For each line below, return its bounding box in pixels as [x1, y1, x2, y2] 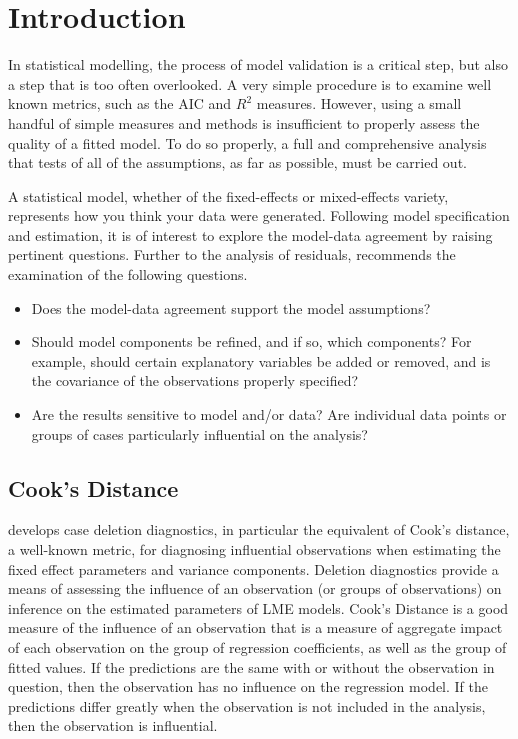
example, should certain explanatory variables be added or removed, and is [31, 350, 491, 371]
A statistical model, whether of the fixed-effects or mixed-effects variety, [8, 185, 449, 206]
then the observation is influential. [8, 715, 218, 736]
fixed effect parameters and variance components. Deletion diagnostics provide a [8, 558, 499, 579]
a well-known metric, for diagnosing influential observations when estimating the [8, 539, 501, 560]
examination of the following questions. [8, 264, 248, 285]
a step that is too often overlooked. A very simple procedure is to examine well [8, 73, 492, 94]
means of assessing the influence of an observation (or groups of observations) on [8, 578, 502, 599]
